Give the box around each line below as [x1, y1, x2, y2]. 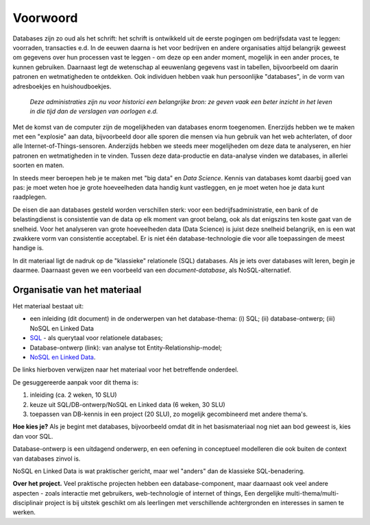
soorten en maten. [12, 161, 64, 169]
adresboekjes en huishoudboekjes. [12, 82, 112, 90]
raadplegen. [12, 193, 47, 202]
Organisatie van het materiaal [12, 284, 142, 295]
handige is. [12, 244, 44, 252]
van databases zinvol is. [12, 454, 81, 463]
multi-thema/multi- [285, 489, 339, 497]
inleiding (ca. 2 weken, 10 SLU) [29, 391, 117, 399]
